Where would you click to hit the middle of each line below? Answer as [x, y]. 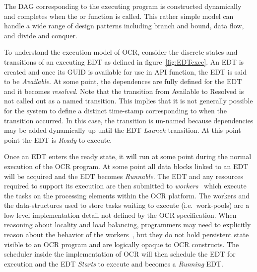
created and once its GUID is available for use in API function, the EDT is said [125, 71]
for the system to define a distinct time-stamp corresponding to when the [115, 110]
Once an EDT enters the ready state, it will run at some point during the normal [128, 156]
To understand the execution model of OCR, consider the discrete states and [121, 52]
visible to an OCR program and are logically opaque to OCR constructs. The [122, 244]
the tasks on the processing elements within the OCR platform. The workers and [127, 195]
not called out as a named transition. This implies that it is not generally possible [128, 101]
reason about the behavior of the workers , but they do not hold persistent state [127, 234]
